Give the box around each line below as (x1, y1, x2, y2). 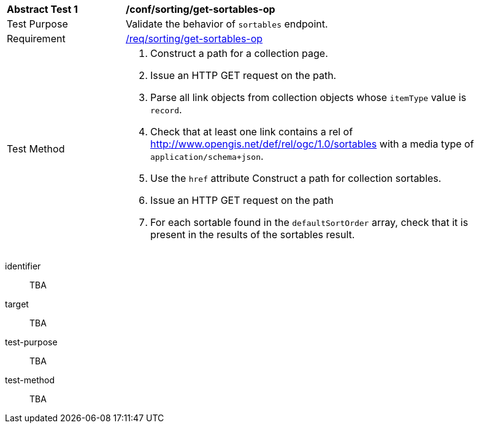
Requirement (7, 32, 66, 45)
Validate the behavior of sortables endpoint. (126, 18, 328, 30)
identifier (5, 261, 41, 271)
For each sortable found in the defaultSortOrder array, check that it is (150, 216, 469, 228)
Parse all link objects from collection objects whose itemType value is (150, 91, 467, 103)
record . (150, 103, 182, 116)
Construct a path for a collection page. (150, 47, 328, 59)
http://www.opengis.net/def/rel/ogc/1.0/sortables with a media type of (150, 138, 474, 150)
